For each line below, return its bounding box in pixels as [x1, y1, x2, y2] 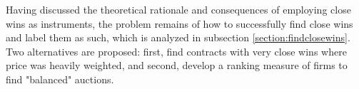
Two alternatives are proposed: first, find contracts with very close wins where [6, 43, 347, 58]
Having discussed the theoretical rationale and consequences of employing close [6, 2, 351, 16]
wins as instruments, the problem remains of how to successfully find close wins [6, 16, 353, 31]
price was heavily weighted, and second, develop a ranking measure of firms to [6, 58, 348, 73]
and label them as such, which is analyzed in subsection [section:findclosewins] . [6, 30, 350, 45]
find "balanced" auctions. [6, 71, 114, 86]
